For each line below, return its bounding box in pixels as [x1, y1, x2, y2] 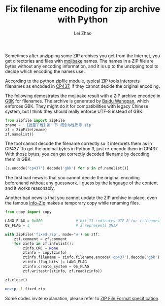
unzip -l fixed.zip [5, 286, 45, 291]
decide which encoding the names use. [5, 68, 85, 74]
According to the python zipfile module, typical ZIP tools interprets [5, 78, 140, 84]
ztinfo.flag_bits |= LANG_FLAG [23, 260, 87, 265]
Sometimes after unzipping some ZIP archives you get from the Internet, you [5, 53, 160, 59]
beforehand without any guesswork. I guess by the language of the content [5, 180, 158, 186]
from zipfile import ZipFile [5, 118, 65, 123]
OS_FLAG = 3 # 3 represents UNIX [5, 223, 118, 228]
